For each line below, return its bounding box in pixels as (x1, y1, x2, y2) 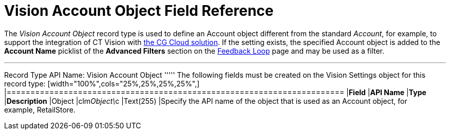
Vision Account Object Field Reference (4, 2, 274, 19)
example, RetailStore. (4, 105, 76, 114)
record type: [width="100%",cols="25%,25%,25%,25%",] (4, 79, 200, 88)
